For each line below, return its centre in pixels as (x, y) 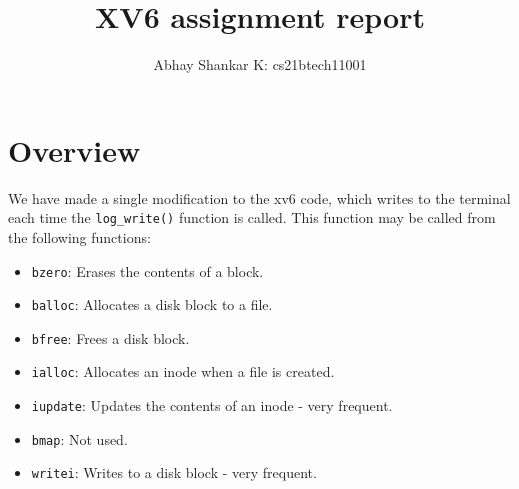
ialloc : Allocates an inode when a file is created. (183, 371)
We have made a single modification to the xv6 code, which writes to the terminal (259, 197)
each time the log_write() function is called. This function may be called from (252, 217)
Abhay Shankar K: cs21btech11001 (260, 64)
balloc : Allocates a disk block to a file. (152, 304)
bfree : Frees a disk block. (110, 337)
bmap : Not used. (79, 438)
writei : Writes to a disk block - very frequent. (174, 472)
